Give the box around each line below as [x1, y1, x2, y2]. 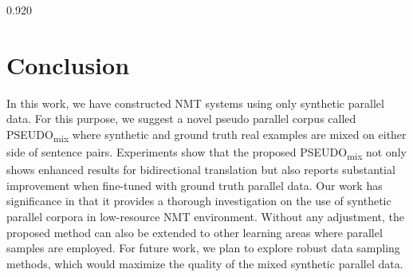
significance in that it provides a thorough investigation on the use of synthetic [6, 192, 391, 209]
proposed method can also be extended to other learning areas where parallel [6, 224, 383, 240]
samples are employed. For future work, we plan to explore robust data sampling [6, 239, 400, 256]
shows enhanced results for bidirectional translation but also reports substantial [6, 161, 395, 178]
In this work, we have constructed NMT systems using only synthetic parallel [6, 94, 384, 111]
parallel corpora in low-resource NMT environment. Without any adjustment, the [6, 208, 404, 224]
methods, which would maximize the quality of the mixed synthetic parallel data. [6, 255, 403, 271]
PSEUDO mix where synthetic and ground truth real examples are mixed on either [6, 125, 407, 144]
